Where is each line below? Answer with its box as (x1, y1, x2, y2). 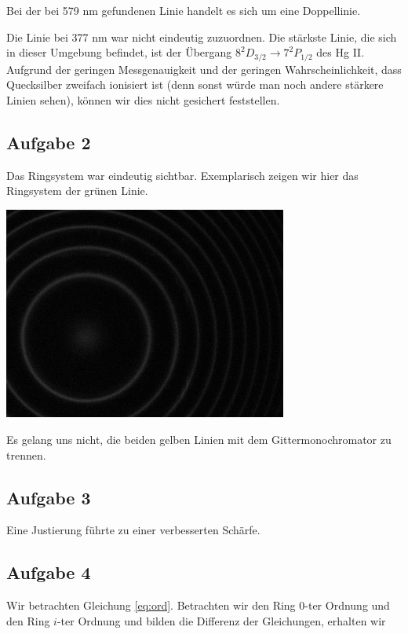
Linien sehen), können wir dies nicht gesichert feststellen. (6, 91, 280, 108)
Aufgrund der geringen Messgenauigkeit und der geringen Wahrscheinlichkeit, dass (6, 60, 402, 77)
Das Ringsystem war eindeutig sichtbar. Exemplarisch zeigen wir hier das (6, 167, 359, 183)
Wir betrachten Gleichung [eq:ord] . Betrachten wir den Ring (6, 597, 296, 614)
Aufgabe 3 (6, 485, 91, 509)
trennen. (6, 446, 46, 463)
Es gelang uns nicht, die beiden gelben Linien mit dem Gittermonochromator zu (6, 431, 392, 447)
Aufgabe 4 (6, 560, 91, 585)
